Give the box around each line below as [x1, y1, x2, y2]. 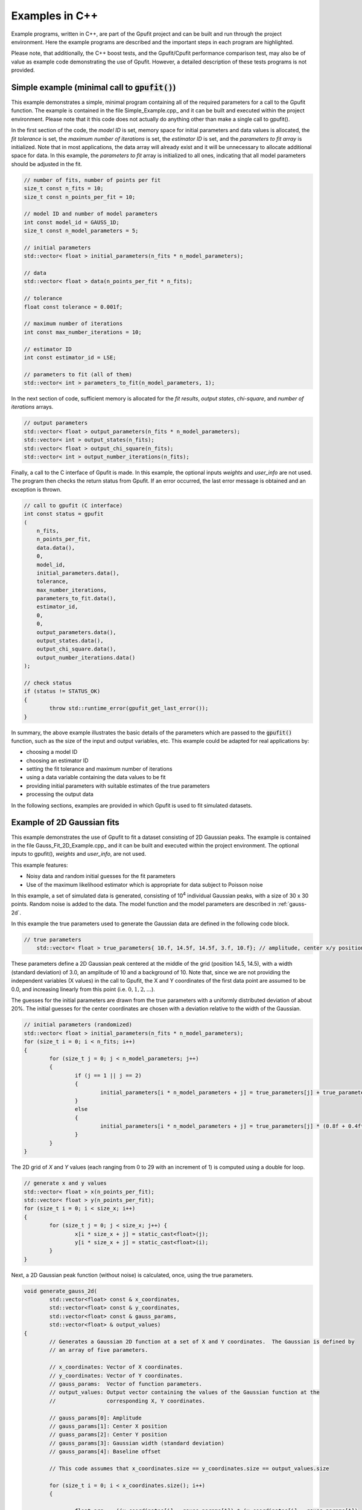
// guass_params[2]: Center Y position [49, 1431, 167, 1438]
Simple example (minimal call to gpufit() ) [11, 82, 176, 92]
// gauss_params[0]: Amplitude [49, 1414, 142, 1421]
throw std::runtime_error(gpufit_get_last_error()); [49, 705, 209, 712]
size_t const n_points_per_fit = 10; [24, 193, 136, 201]
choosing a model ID [26, 748, 78, 756]
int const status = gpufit [24, 510, 104, 518]
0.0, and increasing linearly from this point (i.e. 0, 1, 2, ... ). [11, 985, 155, 993]
